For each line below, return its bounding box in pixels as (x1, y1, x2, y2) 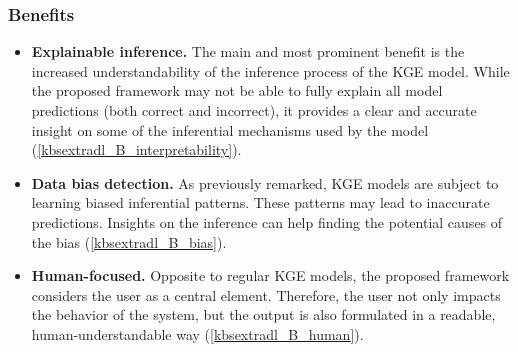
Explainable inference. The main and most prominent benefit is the (31, 41, 465, 62)
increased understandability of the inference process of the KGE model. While (31, 60, 510, 81)
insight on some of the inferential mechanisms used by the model (31, 119, 429, 140)
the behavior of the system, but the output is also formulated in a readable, (31, 304, 496, 325)
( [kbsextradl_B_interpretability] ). (31, 139, 242, 160)
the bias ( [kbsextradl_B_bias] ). (31, 231, 227, 252)
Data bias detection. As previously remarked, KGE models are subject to (31, 172, 499, 193)
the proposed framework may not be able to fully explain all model (31, 80, 443, 101)
